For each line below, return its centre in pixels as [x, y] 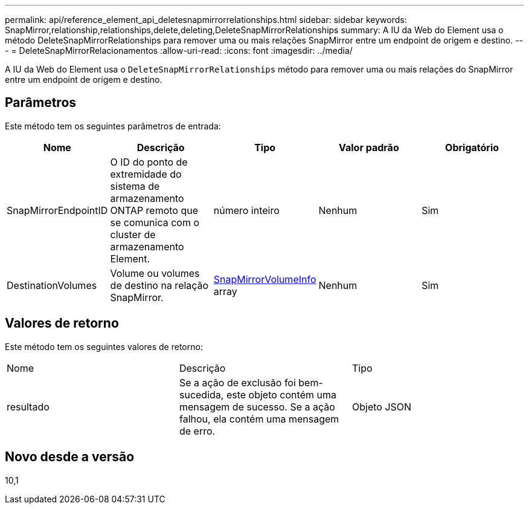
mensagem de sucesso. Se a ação [257, 407]
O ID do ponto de [149, 162]
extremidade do [146, 174]
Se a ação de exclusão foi [237, 382]
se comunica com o [155, 222]
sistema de [135, 186]
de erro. [197, 431]
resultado [28, 407]
